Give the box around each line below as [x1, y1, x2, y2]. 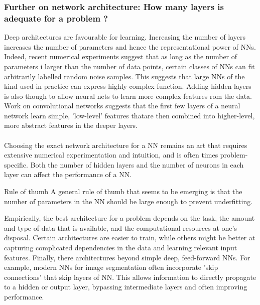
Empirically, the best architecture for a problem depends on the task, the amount [4, 213, 255, 223]
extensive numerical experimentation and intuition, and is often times [4, 149, 218, 160]
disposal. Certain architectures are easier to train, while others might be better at [4, 232, 255, 243]
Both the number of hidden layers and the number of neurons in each [30, 159, 244, 170]
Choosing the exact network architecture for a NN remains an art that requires [4, 139, 247, 150]
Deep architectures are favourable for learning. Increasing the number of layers [4, 32, 246, 42]
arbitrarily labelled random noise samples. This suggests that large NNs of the [4, 71, 245, 81]
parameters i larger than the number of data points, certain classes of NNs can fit [4, 61, 255, 71]
